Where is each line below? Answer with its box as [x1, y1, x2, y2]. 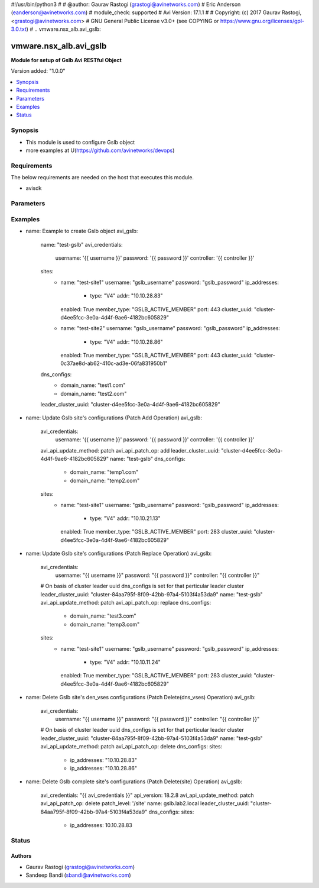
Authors [11, 853, 32, 860]
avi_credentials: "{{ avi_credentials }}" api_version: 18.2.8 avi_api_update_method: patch [40, 792, 254, 799]
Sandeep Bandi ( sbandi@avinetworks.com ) [25, 871, 131, 879]
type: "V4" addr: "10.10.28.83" [90, 292, 164, 299]
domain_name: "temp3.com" [70, 621, 140, 628]
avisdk [25, 185, 42, 192]
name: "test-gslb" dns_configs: [110, 456, 185, 462]
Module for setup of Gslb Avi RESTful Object [11, 57, 122, 64]
